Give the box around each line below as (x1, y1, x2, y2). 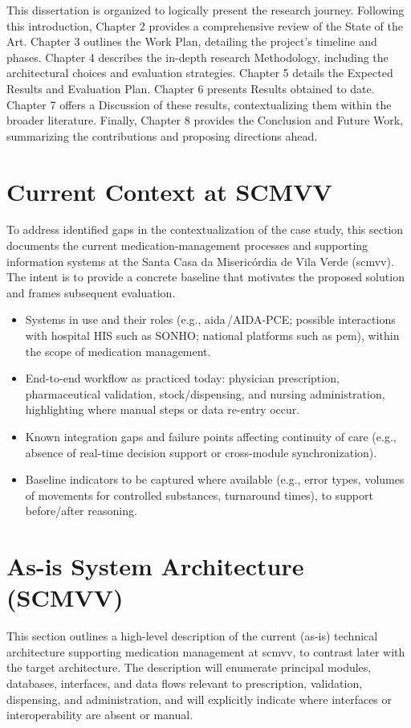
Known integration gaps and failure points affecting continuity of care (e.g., (25, 428, 397, 444)
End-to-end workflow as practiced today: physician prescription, (25, 370, 340, 386)
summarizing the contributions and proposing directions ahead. (6, 127, 318, 144)
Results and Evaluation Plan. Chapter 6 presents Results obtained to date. (6, 80, 375, 96)
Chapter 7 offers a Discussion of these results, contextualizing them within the (6, 96, 392, 112)
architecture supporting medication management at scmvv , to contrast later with (6, 643, 405, 660)
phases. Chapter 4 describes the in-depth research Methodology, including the (6, 48, 389, 65)
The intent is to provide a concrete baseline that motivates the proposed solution (6, 268, 405, 285)
